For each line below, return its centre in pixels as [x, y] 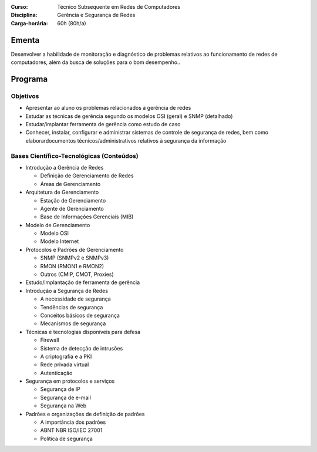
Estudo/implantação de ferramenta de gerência [83, 282]
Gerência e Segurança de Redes [96, 15]
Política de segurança [67, 438]
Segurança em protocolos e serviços [70, 381]
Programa [29, 79]
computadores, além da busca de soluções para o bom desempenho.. [96, 62]
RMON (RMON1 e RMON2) [72, 266]
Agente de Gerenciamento [72, 208]
